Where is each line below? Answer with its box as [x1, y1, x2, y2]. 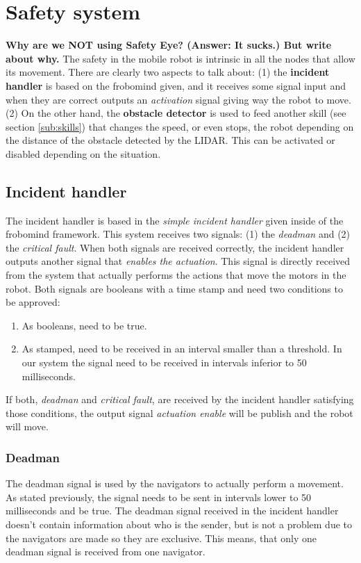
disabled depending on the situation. [6, 146, 161, 161]
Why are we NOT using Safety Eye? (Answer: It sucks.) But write [6, 38, 332, 52]
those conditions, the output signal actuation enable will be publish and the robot [6, 405, 353, 420]
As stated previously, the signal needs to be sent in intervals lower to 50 [6, 489, 312, 504]
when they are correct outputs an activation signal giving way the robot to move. [6, 92, 351, 106]
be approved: [6, 295, 60, 309]
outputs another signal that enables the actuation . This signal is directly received [6, 254, 351, 268]
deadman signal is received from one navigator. [6, 544, 205, 559]
